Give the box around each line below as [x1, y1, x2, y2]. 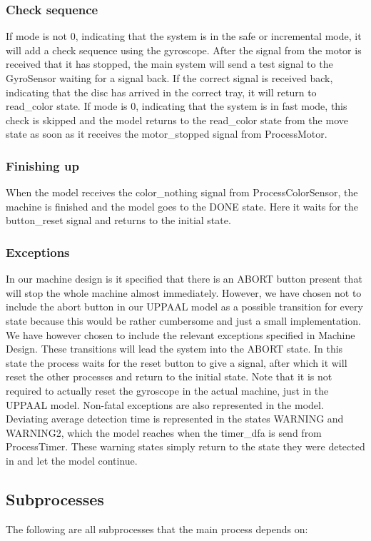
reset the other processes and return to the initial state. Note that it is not [6, 369, 332, 384]
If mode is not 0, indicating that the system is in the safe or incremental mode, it [6, 29, 362, 44]
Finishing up [6, 156, 79, 174]
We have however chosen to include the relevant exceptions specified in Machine [6, 327, 355, 342]
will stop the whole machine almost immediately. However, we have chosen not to [6, 285, 362, 300]
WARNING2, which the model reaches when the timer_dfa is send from [6, 425, 322, 440]
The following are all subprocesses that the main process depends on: [6, 521, 308, 536]
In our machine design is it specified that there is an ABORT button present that [6, 271, 362, 286]
